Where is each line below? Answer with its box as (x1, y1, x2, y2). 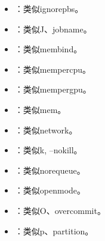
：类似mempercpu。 (14, 63, 91, 75)
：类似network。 (14, 123, 78, 136)
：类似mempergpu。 (14, 83, 91, 96)
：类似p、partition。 (14, 224, 94, 237)
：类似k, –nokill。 (14, 144, 82, 156)
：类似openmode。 (14, 184, 86, 197)
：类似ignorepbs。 (14, 2, 84, 14)
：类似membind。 (14, 43, 82, 55)
